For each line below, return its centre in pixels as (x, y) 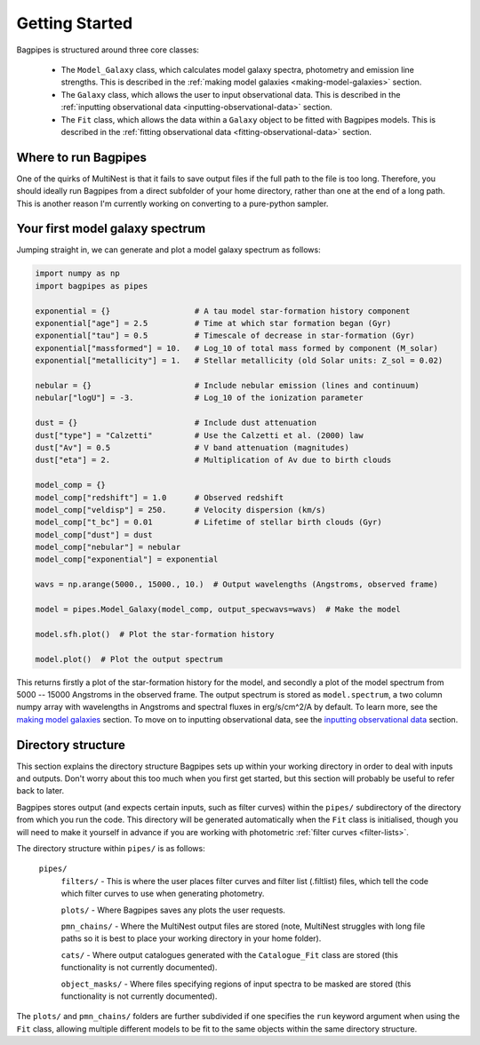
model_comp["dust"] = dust (94, 534)
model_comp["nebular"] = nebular (108, 547)
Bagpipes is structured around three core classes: (108, 50)
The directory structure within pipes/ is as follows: (111, 848)
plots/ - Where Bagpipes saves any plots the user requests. (173, 910)
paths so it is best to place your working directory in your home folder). (191, 938)
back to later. (40, 791)
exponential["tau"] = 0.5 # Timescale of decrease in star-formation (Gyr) (225, 336)
